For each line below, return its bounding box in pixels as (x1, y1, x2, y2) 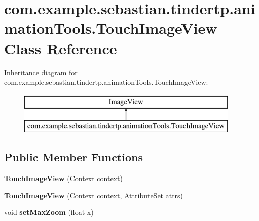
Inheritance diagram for (4, 67, 78, 77)
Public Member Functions (4, 149, 143, 165)
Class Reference (4, 37, 117, 58)
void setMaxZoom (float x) (4, 207, 94, 217)
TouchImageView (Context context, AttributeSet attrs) (4, 190, 183, 200)
